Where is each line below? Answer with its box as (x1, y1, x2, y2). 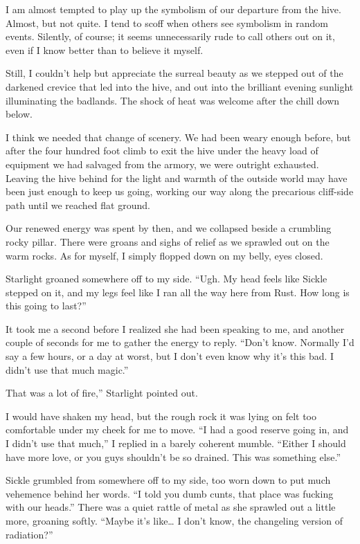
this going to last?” (6, 298, 87, 313)
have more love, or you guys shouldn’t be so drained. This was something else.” (6, 449, 341, 464)
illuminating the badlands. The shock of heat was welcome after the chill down (6, 93, 340, 107)
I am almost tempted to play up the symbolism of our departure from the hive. (6, 2, 341, 16)
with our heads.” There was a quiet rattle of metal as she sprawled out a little (6, 500, 336, 514)
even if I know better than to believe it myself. (6, 42, 204, 57)
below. (6, 107, 33, 121)
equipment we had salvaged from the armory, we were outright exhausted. (6, 156, 319, 171)
